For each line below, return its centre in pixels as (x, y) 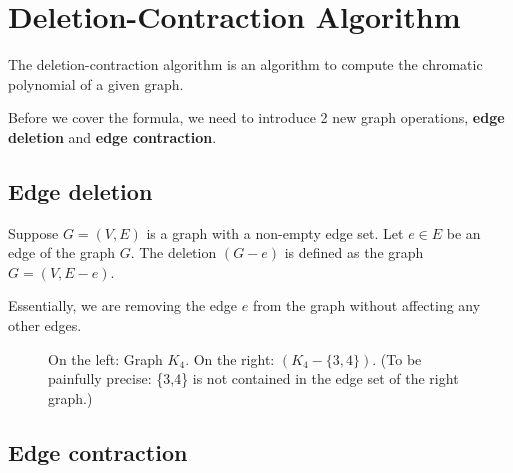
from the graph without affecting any (366, 305)
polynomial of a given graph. (96, 83)
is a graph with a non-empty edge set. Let (275, 232)
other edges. (45, 325)
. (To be (397, 358)
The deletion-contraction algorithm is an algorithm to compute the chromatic (245, 64)
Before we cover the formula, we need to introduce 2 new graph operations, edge (256, 117)
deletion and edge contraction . (112, 136)
